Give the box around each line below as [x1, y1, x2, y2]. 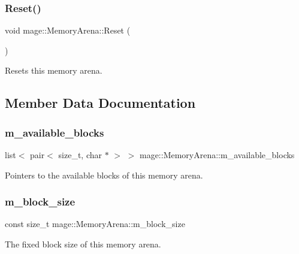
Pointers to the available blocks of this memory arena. [5, 168, 203, 181]
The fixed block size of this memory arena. [5, 238, 161, 250]
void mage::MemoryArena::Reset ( [5, 24, 131, 37]
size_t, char [58, 149, 102, 161]
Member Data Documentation [5, 93, 196, 112]
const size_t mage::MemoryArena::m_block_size [5, 217, 185, 230]
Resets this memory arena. [5, 64, 102, 77]
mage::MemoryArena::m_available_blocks [139, 149, 295, 161]
